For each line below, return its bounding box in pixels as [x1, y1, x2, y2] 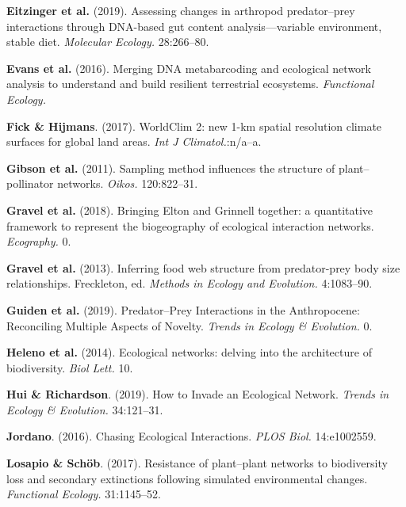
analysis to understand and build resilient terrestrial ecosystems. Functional [6, 75, 374, 92]
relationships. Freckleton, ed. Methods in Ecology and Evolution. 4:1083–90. [6, 275, 373, 292]
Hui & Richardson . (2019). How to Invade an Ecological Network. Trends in [6, 386, 389, 402]
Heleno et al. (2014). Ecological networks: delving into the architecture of [6, 344, 372, 360]
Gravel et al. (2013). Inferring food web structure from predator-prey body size [6, 259, 400, 276]
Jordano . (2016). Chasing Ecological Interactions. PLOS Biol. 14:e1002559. [6, 428, 377, 444]
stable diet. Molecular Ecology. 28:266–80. [6, 33, 209, 50]
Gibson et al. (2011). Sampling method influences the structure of [6, 159, 335, 176]
